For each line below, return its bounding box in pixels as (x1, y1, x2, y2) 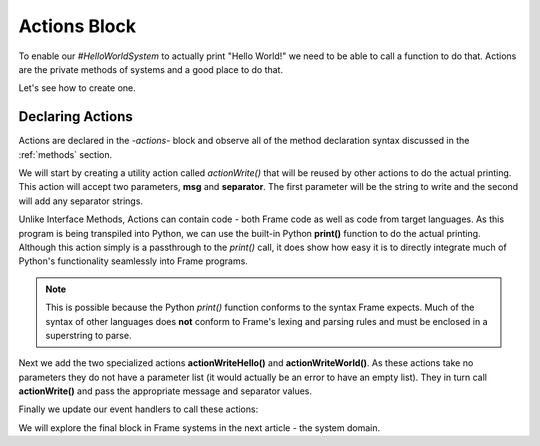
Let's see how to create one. (18, 82, 137, 94)
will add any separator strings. (18, 195, 144, 207)
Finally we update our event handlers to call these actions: (18, 403, 259, 415)
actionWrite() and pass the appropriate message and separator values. (18, 385, 313, 397)
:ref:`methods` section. (18, 148, 113, 160)
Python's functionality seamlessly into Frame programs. (18, 255, 249, 267)
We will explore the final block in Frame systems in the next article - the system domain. (18, 421, 380, 434)
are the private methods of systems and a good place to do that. (18, 63, 284, 75)
